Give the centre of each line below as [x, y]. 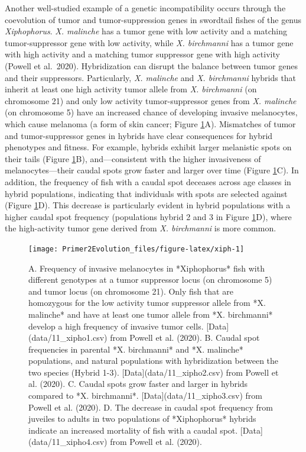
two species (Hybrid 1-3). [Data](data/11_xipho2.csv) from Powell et [154, 372]
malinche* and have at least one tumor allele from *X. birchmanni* [151, 314]
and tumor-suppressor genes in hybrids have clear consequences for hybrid [139, 135]
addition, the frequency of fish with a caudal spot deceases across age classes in [148, 181]
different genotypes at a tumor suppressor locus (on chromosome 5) [150, 280]
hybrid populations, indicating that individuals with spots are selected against [146, 193]
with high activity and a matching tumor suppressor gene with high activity [142, 54]
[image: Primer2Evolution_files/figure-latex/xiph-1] [136, 249]
